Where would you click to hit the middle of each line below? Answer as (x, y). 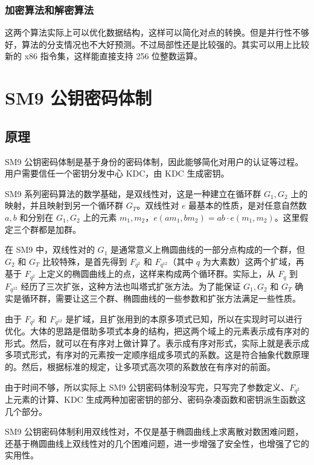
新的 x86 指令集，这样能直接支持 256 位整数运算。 (104, 56)
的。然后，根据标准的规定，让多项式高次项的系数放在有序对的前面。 (140, 366)
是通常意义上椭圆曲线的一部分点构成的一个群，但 (207, 249)
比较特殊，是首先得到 (85, 261)
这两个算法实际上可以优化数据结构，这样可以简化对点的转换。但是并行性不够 (157, 32)
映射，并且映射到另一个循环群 (64, 205)
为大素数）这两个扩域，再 (253, 261)
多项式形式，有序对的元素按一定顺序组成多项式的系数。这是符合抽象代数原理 (157, 355)
